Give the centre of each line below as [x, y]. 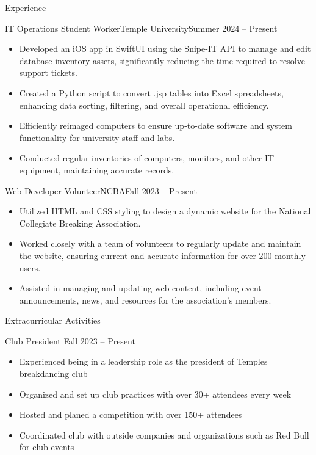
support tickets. [48, 72]
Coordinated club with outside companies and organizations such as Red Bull [164, 435]
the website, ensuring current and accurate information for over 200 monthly [162, 255]
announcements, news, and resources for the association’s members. [145, 300]
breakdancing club [53, 373]
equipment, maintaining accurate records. [97, 169]
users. [30, 267]
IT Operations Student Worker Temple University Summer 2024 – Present [141, 28]
